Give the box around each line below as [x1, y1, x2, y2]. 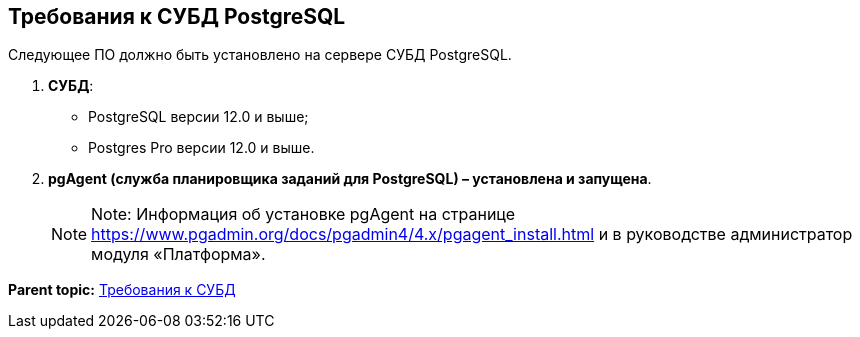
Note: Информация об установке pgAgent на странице [91, 204, 515, 225]
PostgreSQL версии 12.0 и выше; [88, 108, 309, 126]
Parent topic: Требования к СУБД [8, 281, 236, 299]
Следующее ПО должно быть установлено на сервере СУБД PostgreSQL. [8, 46, 512, 64]
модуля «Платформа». [91, 244, 266, 265]
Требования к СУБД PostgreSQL [8, 4, 346, 29]
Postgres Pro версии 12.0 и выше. [88, 139, 315, 157]
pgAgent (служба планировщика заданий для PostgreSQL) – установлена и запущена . [48, 170, 652, 188]
